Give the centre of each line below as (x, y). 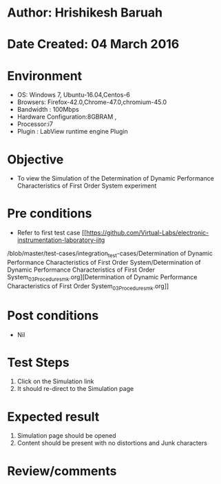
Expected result (53, 417)
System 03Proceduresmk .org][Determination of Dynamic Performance (102, 278)
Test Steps (39, 362)
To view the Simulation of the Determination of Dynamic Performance (116, 179)
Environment (45, 75)
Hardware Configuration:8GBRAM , (67, 117)
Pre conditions (50, 213)
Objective (35, 159)
